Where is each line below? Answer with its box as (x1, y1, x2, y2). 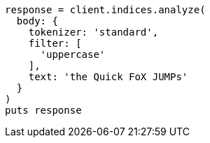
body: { (16, 15, 58, 27)
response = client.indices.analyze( (5, 4, 206, 15)
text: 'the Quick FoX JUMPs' (28, 71, 188, 82)
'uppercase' (40, 49, 106, 60)
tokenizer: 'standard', (28, 27, 159, 38)
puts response (5, 105, 82, 116)
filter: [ (28, 38, 82, 49)
